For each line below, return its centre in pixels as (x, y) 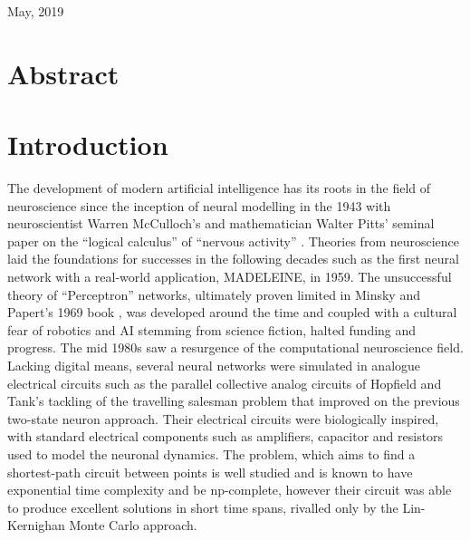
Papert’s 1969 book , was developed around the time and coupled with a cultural (232, 312)
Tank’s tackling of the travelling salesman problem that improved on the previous (234, 401)
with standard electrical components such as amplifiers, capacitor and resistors (225, 436)
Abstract (63, 73)
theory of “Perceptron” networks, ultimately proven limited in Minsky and (214, 294)
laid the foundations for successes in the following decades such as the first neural (233, 259)
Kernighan (36, 525)
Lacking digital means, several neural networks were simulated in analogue (214, 366)
